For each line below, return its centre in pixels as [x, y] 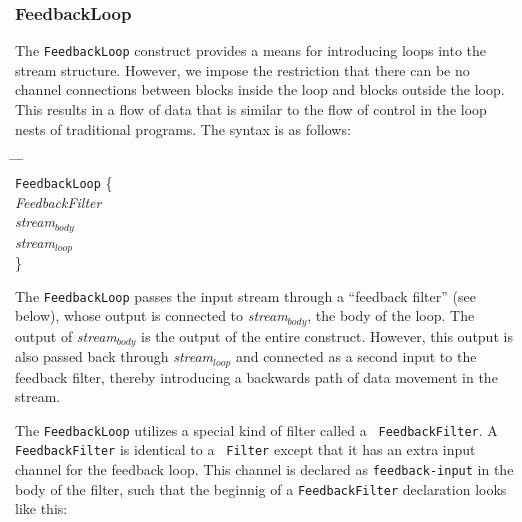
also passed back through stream [114, 356]
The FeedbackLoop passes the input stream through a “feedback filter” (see [245, 295]
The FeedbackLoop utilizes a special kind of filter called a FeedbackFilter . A [256, 429]
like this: [41, 508]
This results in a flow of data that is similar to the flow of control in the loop [251, 109]
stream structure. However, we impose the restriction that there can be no [242, 69]
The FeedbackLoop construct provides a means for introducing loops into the [251, 50]
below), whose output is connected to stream [151, 315]
